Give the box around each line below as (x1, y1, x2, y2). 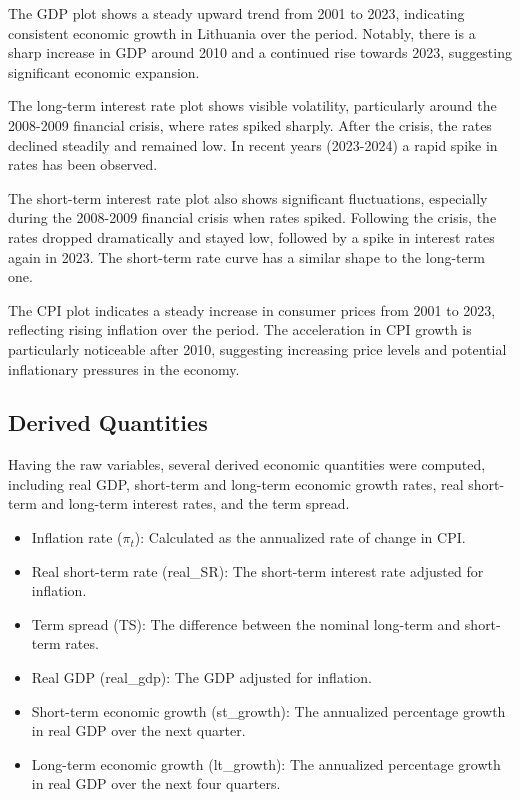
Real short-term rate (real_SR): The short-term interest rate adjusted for (31, 560, 484, 581)
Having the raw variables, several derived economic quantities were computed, (8, 454, 486, 475)
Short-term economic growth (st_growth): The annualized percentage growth (31, 700, 506, 721)
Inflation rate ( (31, 527, 123, 548)
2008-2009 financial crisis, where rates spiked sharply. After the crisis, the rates (8, 114, 492, 135)
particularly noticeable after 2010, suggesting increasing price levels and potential (8, 338, 507, 359)
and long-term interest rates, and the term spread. (41, 493, 350, 514)
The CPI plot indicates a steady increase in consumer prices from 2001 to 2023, (8, 299, 496, 320)
